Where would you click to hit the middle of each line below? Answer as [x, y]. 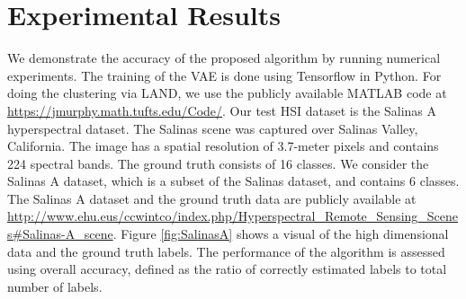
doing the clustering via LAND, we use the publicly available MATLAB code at [227, 93]
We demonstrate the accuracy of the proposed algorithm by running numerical [224, 58]
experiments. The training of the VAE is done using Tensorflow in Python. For [224, 75]
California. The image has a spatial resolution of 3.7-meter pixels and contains [223, 146]
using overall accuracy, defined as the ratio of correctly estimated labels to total [227, 269]
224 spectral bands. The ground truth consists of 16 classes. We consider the [218, 163]
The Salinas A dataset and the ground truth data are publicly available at [212, 198]
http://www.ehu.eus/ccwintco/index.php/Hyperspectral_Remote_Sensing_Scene [233, 216]
